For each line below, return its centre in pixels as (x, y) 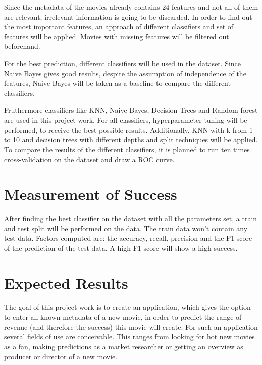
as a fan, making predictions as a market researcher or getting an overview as (124, 346)
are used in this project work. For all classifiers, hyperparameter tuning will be (126, 119)
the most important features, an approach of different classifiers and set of (119, 27)
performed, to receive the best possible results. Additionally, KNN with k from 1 (128, 129)
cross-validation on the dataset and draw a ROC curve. (89, 159)
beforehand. (22, 46)
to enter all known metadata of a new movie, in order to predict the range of (123, 317)
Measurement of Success (91, 194)
